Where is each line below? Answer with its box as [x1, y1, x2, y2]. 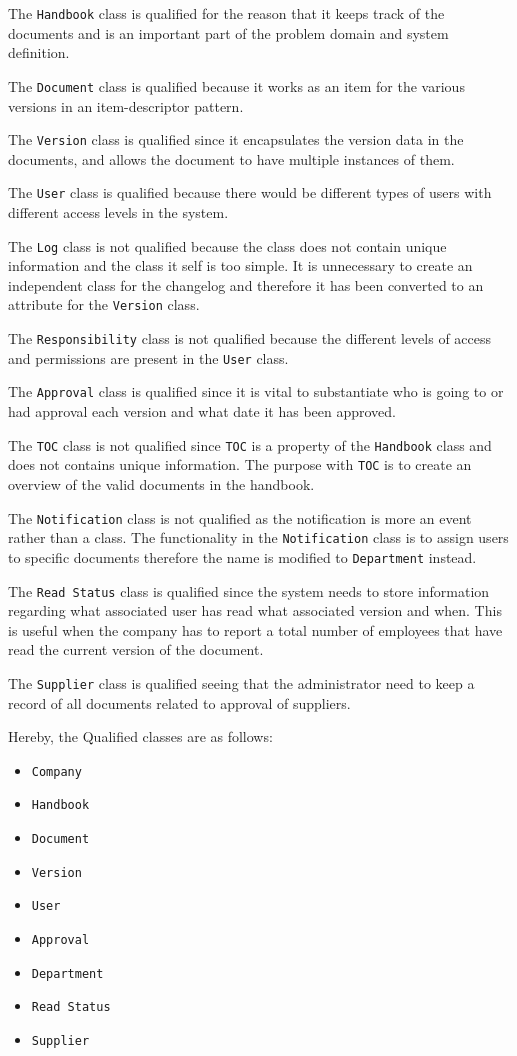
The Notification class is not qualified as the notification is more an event [8, 507, 472, 528]
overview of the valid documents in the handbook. [8, 473, 315, 494]
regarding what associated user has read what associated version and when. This [8, 600, 502, 621]
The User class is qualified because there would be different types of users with [8, 182, 492, 203]
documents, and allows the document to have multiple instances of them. [8, 148, 455, 169]
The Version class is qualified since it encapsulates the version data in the [8, 129, 464, 150]
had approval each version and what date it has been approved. [8, 401, 397, 422]
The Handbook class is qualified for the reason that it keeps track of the [8, 3, 445, 23]
